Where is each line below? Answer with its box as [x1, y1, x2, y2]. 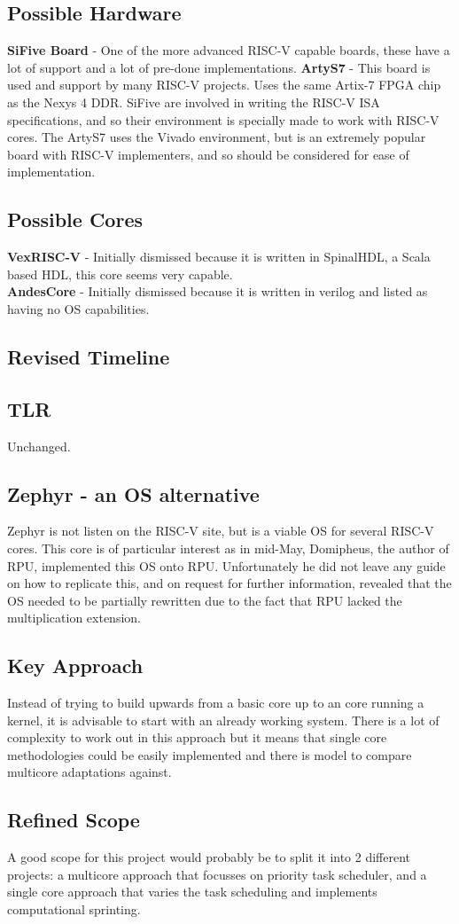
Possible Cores [7, 206, 143, 233]
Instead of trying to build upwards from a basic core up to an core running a [7, 693, 424, 712]
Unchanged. [7, 436, 71, 455]
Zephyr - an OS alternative [7, 480, 260, 507]
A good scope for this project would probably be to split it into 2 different [7, 848, 411, 866]
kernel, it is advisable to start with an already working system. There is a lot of [7, 710, 440, 729]
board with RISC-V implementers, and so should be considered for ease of [7, 145, 409, 163]
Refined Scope [7, 806, 140, 834]
